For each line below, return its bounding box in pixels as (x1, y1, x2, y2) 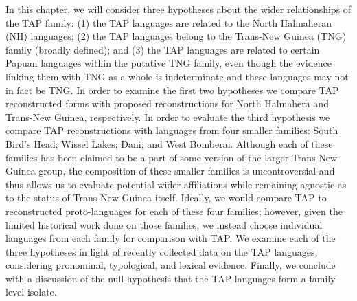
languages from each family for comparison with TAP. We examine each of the (5, 231, 336, 245)
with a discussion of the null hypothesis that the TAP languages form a (5, 271, 306, 285)
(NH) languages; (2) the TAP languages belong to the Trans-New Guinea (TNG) (5, 29, 347, 43)
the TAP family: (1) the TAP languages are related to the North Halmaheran (5, 15, 332, 30)
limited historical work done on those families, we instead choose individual (5, 217, 323, 232)
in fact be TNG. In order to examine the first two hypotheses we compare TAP (5, 82, 339, 97)
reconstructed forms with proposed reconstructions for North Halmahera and (5, 96, 329, 111)
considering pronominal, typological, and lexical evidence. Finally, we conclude (5, 258, 336, 272)
